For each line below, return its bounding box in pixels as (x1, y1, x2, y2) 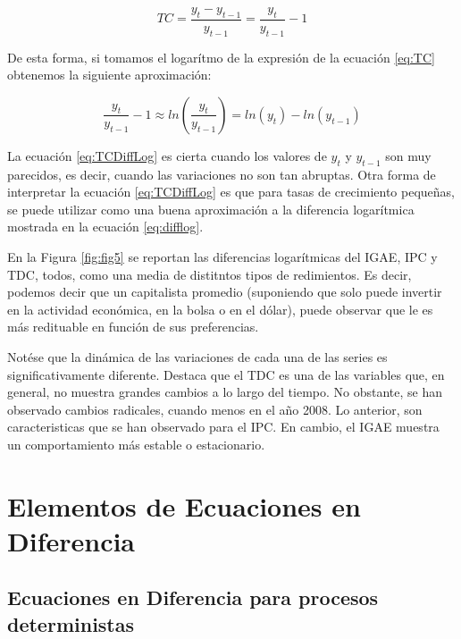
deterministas (7, 610, 135, 637)
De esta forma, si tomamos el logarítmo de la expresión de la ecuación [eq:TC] (7, 47, 435, 66)
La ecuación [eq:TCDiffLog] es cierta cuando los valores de (7, 146, 327, 164)
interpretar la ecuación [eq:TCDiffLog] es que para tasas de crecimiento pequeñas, (7, 182, 455, 201)
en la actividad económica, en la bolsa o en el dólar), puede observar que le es (7, 299, 433, 318)
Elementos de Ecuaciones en (7, 487, 361, 524)
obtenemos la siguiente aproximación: (7, 65, 212, 84)
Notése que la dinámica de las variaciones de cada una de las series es (7, 347, 388, 366)
